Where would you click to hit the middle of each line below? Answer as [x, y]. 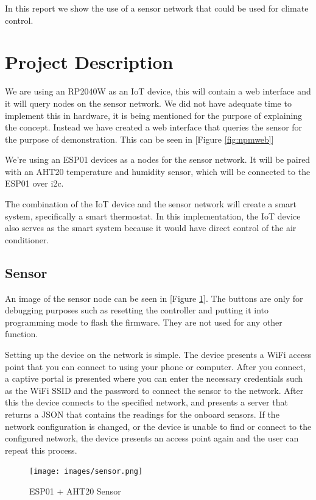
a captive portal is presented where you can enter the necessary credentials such [154, 378]
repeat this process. [41, 450]
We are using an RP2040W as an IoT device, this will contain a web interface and [158, 91]
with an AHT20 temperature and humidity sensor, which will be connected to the [158, 171]
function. [22, 334]
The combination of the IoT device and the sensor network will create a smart [151, 204]
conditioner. [27, 239]
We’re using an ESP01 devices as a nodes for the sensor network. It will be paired [158, 159]
